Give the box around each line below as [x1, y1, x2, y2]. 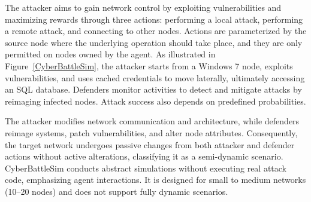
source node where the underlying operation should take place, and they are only [5, 36, 303, 48]
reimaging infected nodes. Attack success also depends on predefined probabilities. [5, 94, 306, 107]
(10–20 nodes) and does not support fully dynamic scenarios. [5, 185, 228, 197]
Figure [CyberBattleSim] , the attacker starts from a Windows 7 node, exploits [5, 59, 293, 72]
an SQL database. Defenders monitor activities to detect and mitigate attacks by [5, 83, 302, 96]
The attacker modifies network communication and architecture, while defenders [5, 115, 300, 127]
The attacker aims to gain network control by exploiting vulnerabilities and [5, 1, 282, 13]
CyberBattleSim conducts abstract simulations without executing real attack [5, 161, 287, 174]
